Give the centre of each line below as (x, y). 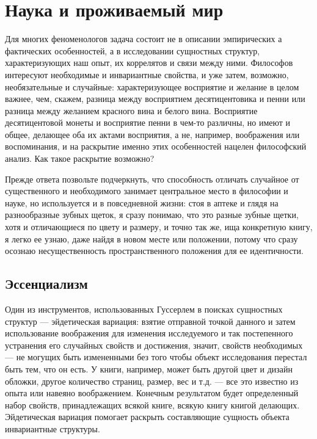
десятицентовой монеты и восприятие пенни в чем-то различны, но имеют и (148, 122)
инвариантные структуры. (53, 428)
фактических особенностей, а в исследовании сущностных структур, (133, 50)
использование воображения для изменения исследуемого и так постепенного (149, 333)
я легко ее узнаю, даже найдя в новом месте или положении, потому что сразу (151, 238)
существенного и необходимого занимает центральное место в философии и (147, 191)
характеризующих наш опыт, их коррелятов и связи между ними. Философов (149, 63)
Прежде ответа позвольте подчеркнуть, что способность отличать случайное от (152, 179)
